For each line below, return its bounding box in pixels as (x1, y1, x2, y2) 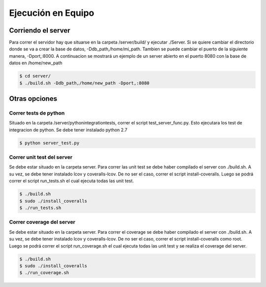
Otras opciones (9, 94, 58, 103)
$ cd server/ (19, 73, 51, 79)
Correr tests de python (9, 109, 65, 116)
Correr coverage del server (9, 219, 76, 226)
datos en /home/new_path (9, 60, 63, 66)
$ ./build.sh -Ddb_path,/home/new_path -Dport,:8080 (19, 80, 150, 86)
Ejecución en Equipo (9, 7, 95, 18)
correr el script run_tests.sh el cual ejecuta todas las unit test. (9, 178, 134, 184)
